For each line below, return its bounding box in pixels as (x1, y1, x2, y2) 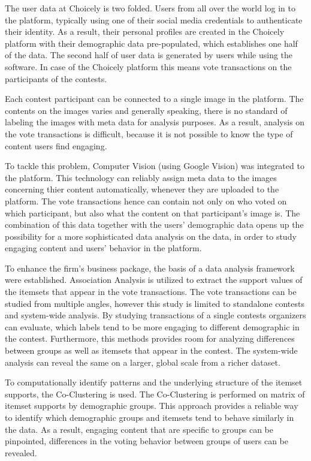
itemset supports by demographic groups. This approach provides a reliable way (5, 399, 298, 412)
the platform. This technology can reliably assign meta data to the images (5, 171, 277, 183)
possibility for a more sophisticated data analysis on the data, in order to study (5, 230, 297, 242)
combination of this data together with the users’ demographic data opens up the (5, 218, 304, 231)
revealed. (5, 446, 37, 459)
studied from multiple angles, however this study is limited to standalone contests (5, 297, 305, 309)
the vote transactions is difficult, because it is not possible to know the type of (5, 127, 293, 140)
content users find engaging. (5, 139, 107, 152)
